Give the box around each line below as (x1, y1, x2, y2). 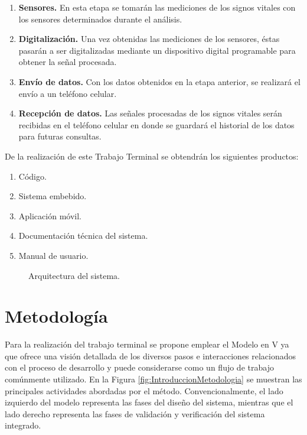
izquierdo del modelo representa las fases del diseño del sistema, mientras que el (5, 396, 293, 408)
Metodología (5, 304, 108, 328)
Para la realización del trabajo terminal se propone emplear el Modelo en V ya (5, 338, 289, 350)
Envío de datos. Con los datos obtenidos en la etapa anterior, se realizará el (18, 75, 301, 87)
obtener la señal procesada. (18, 56, 117, 68)
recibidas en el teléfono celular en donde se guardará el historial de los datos (18, 118, 295, 131)
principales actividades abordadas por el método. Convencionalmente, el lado (5, 384, 283, 397)
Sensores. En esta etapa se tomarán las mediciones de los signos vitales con (18, 1, 296, 13)
